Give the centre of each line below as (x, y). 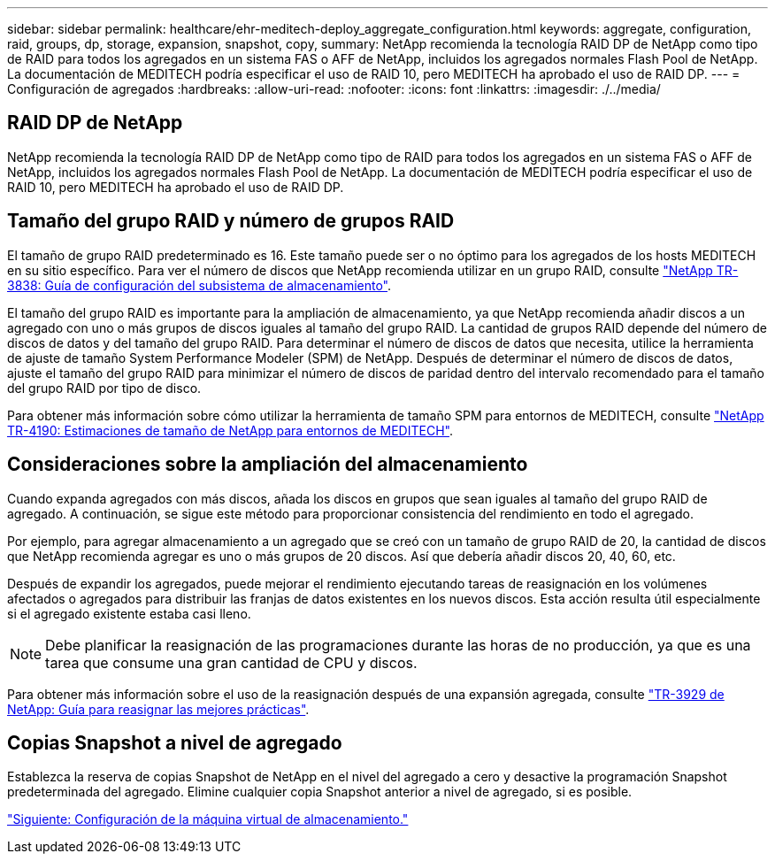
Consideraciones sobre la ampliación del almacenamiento (268, 465)
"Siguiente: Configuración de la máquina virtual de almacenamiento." (208, 819)
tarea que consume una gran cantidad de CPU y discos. (231, 662)
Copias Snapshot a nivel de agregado (175, 742)
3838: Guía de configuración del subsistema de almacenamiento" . (200, 285)
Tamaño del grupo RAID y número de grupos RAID (231, 221)
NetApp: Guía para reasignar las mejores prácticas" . (158, 709)
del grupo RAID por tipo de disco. (104, 388)
